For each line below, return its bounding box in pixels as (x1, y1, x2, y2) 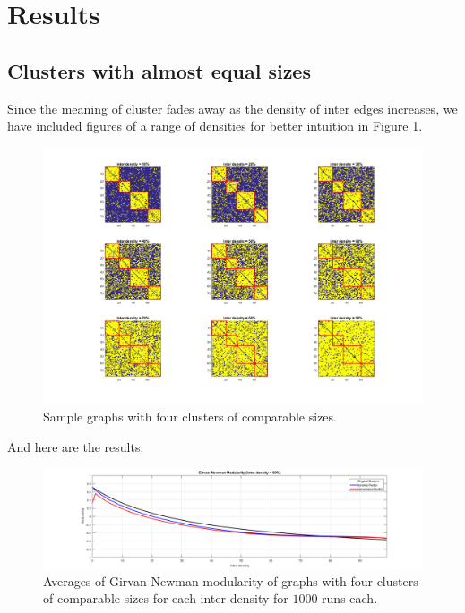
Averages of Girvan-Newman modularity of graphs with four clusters (43, 571, 418, 590)
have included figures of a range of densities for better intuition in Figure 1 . (7, 116, 423, 135)
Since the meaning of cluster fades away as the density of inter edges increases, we (7, 98, 458, 117)
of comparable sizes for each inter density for (43, 589, 288, 608)
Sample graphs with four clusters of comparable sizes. (43, 407, 337, 426)
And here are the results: (7, 437, 144, 455)
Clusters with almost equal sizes (7, 56, 311, 84)
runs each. (322, 589, 378, 608)
